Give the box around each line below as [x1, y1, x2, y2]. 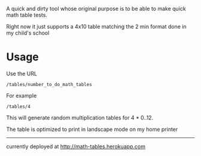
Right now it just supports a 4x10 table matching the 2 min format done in [6, 23, 187, 30]
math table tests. [6, 11, 48, 19]
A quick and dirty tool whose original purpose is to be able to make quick [6, 5, 187, 12]
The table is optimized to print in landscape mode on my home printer [6, 126, 178, 133]
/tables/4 [6, 103, 31, 109]
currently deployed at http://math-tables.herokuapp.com [6, 143, 145, 150]
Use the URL [6, 70, 38, 77]
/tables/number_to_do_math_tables [6, 81, 93, 87]
